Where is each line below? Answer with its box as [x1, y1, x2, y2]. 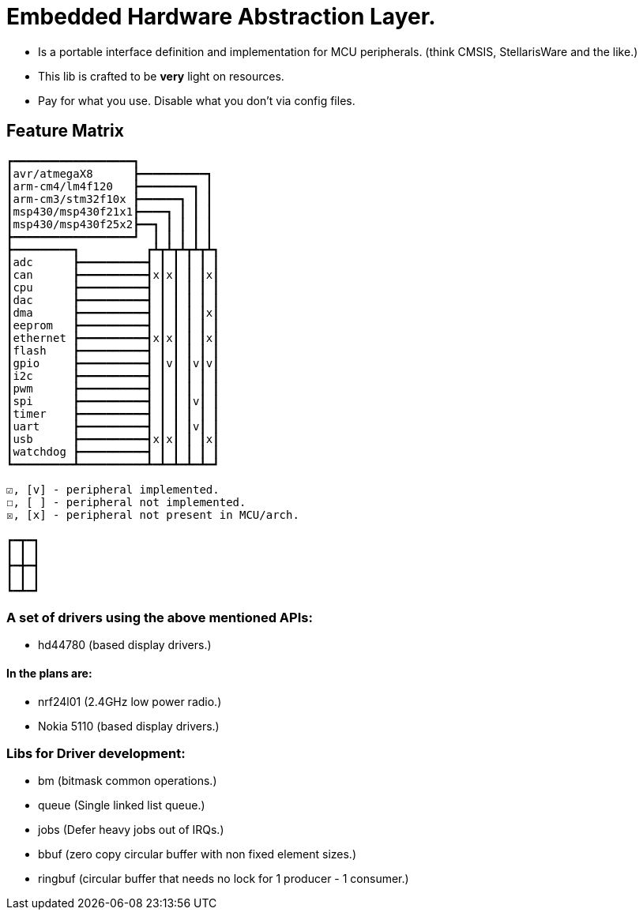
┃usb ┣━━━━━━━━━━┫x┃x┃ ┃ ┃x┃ [6, 432, 220, 445]
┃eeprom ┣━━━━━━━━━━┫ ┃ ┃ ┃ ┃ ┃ [6, 318, 220, 332]
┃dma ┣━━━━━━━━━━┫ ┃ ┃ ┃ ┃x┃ [6, 306, 220, 319]
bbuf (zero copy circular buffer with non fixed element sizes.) [38, 847, 357, 862]
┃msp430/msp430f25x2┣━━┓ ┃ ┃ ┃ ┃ [6, 217, 213, 231]
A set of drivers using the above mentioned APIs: [6, 609, 313, 625]
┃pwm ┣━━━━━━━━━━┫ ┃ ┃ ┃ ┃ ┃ [6, 381, 220, 395]
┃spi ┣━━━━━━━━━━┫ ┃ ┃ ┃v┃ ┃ [6, 394, 220, 407]
